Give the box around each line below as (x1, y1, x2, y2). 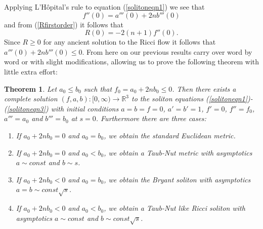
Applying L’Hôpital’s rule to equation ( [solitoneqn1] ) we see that (4, 2, 205, 12)
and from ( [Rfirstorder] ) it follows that (4, 19, 123, 29)
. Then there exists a (172, 83, 236, 94)
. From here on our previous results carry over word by (82, 46, 252, 57)
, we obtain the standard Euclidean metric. (104, 130, 236, 140)
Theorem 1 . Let (4, 83, 57, 94)
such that (83, 83, 112, 94)
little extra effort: (4, 66, 58, 77)
